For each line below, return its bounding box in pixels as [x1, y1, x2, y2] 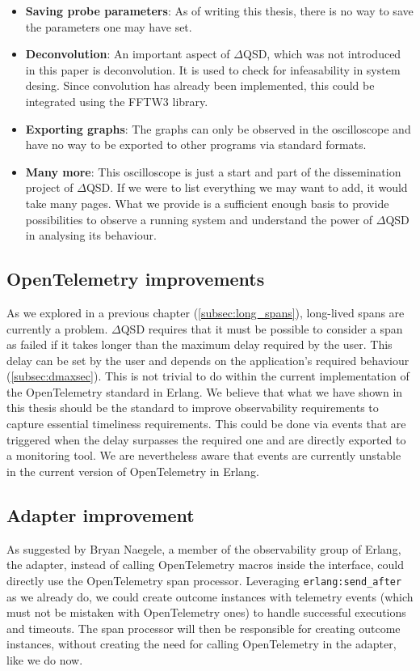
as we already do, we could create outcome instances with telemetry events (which [6, 588, 414, 605]
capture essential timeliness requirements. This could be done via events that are [6, 415, 406, 432]
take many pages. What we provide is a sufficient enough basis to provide [25, 194, 389, 211]
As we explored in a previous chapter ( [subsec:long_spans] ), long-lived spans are [6, 304, 405, 321]
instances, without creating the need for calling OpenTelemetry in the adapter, [6, 635, 397, 652]
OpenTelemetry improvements [6, 266, 265, 291]
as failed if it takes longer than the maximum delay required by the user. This [6, 336, 393, 353]
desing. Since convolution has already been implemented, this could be [25, 77, 375, 94]
